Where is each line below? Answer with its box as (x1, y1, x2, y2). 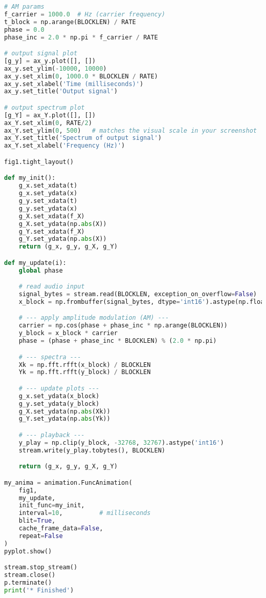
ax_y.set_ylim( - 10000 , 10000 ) (4, 65, 107, 72)
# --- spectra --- (18, 353, 81, 361)
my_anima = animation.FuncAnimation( (4, 479, 132, 486)
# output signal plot (4, 50, 78, 57)
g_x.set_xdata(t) (18, 182, 78, 190)
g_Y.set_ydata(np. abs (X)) (18, 235, 107, 243)
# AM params (4, 3, 45, 10)
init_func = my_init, (18, 502, 85, 509)
